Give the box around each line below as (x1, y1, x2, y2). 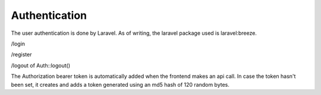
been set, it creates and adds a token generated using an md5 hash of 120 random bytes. (11, 81, 230, 88)
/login (11, 40, 26, 47)
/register (11, 51, 32, 58)
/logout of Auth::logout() (11, 62, 71, 69)
